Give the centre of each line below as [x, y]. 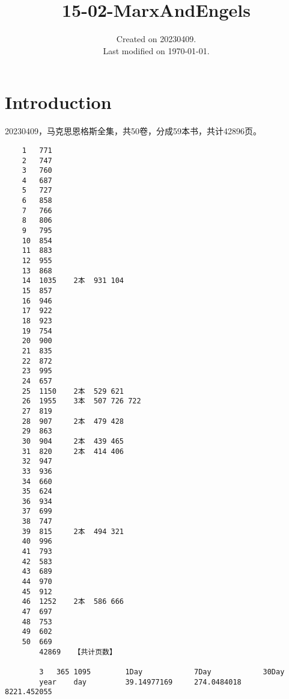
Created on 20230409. [156, 39]
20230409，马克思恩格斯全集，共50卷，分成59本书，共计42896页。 [133, 131]
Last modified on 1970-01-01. [156, 50]
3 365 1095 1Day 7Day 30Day [162, 672]
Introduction [58, 102]
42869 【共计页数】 [78, 652]
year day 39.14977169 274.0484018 [140, 682]
